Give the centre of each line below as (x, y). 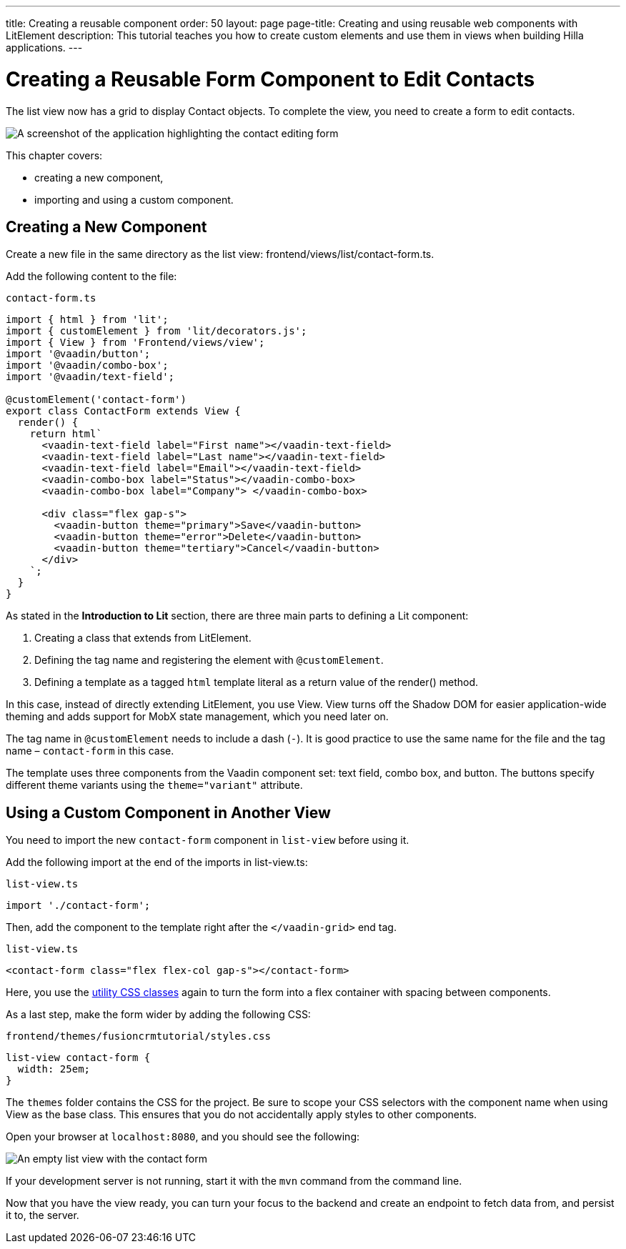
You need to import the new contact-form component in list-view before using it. (208, 840)
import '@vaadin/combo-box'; (87, 365)
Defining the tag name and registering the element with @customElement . (209, 660)
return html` (66, 434)
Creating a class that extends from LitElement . (143, 638)
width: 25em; (54, 1069)
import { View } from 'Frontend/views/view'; (135, 343)
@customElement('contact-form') (96, 400)
